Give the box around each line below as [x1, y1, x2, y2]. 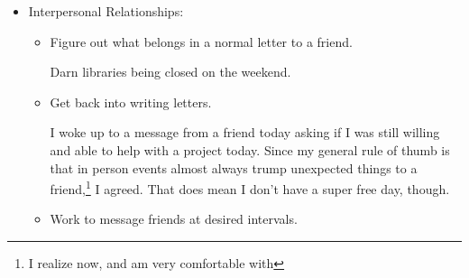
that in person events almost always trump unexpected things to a [50, 158, 418, 177]
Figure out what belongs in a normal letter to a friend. [50, 32, 353, 51]
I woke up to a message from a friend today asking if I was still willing [50, 123, 440, 142]
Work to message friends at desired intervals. [50, 209, 298, 228]
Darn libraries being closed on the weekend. [50, 62, 291, 81]
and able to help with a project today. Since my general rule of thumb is [50, 140, 450, 159]
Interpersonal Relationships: [28, 2, 184, 20]
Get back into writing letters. [50, 92, 212, 111]
